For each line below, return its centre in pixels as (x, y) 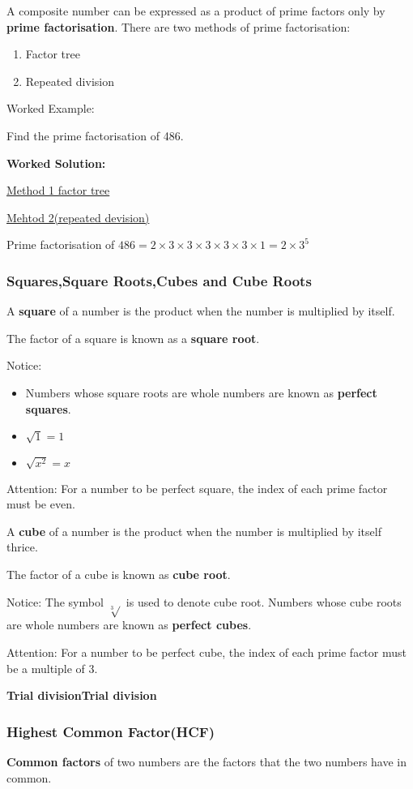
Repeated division (70, 81)
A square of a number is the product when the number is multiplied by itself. (201, 311)
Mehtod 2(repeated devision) (78, 217)
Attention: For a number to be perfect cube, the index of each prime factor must (206, 652)
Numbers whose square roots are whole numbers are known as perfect (201, 392)
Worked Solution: (56, 163)
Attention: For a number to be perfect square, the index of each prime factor (197, 488)
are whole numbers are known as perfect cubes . (129, 625)
